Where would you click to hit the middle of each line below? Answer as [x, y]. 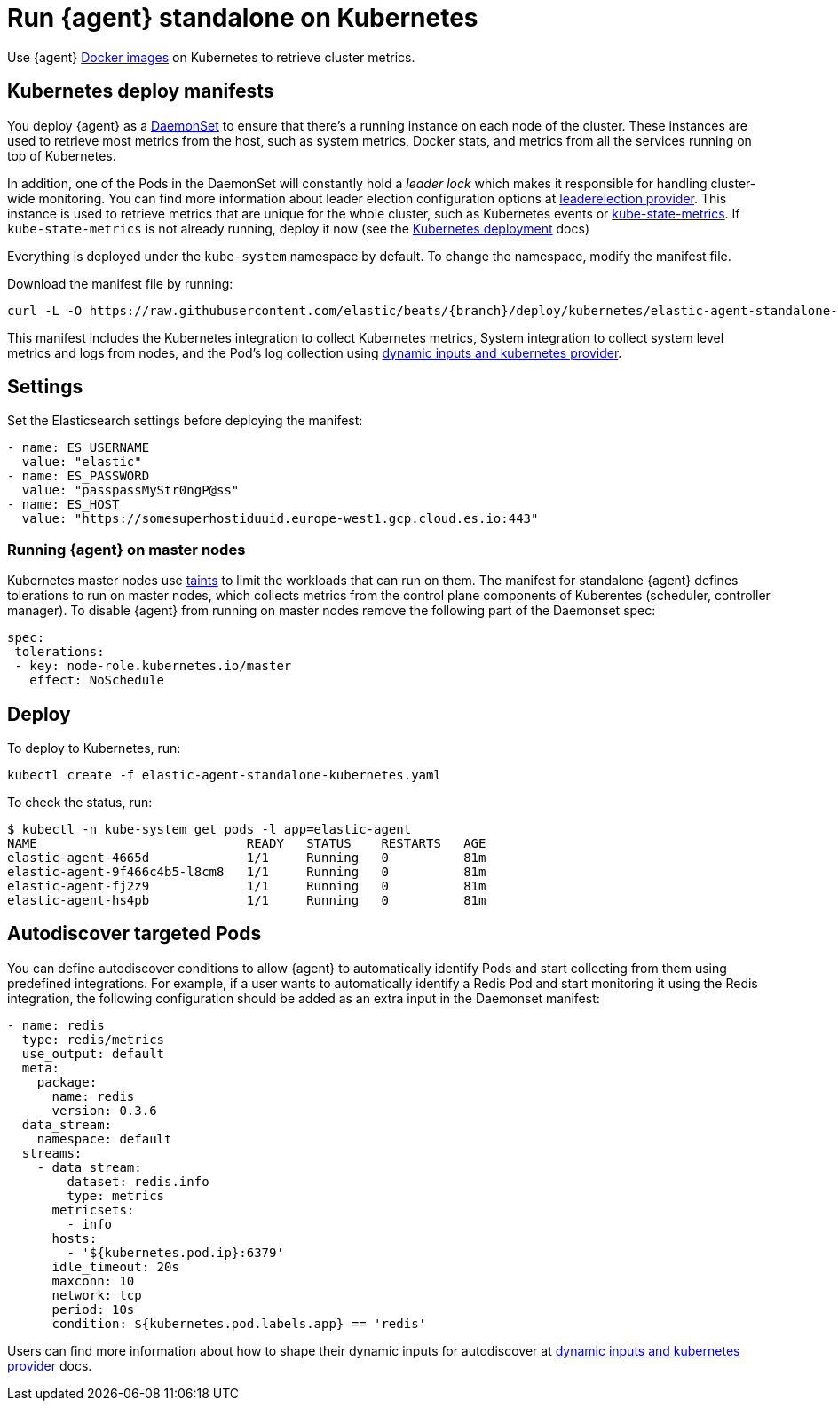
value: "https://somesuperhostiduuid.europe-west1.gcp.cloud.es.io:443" [280, 519]
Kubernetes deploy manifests [141, 91]
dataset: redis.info [138, 1181]
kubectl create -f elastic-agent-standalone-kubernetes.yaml [224, 775]
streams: [52, 1153]
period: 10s [93, 1309]
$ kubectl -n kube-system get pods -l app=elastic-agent [209, 830]
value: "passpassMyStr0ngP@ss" [130, 490]
